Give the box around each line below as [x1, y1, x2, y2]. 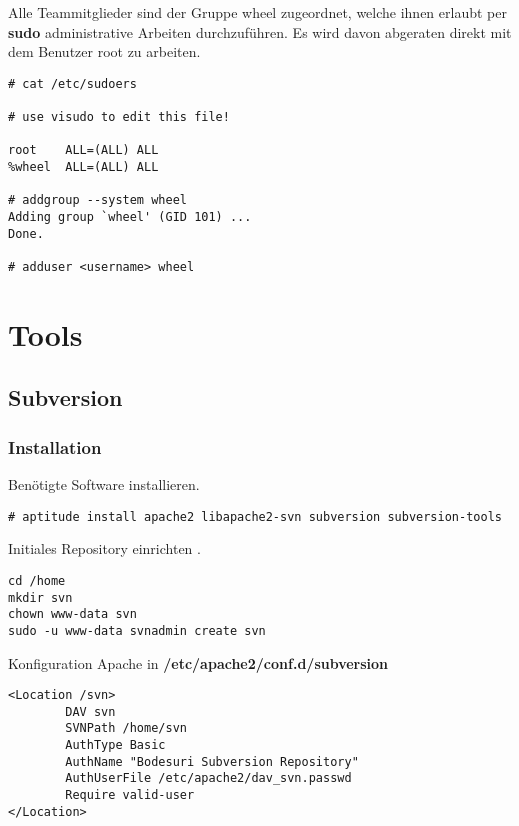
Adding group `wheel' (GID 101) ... [8, 210, 252, 225]
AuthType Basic [65, 738, 166, 753]
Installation [8, 434, 102, 459]
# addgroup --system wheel [8, 193, 187, 208]
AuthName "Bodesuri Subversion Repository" [65, 754, 359, 769]
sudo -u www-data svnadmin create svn [8, 623, 266, 638]
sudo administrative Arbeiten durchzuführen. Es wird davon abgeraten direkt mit [8, 21, 512, 42]
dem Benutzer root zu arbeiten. [8, 41, 201, 62]
